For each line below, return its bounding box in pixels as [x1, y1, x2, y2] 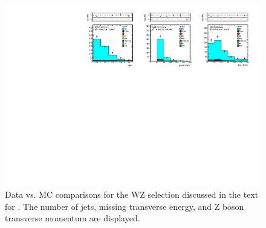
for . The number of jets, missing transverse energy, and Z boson [5, 200, 244, 212]
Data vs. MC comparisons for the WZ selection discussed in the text [5, 188, 259, 201]
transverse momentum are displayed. [5, 212, 140, 224]
